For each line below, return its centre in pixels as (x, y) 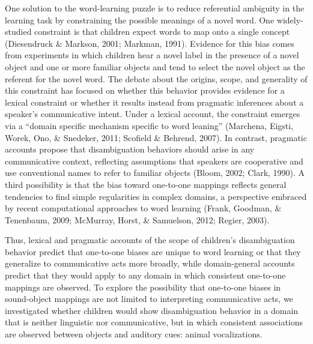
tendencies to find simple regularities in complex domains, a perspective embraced (156, 196)
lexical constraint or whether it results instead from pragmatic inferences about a (154, 102)
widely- (290, 20)
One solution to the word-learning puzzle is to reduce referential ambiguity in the (155, 8)
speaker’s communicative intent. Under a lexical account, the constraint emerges (153, 114)
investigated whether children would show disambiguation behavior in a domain (152, 310)
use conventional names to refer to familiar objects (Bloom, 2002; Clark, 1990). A (155, 173)
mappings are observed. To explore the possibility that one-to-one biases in (143, 287)
